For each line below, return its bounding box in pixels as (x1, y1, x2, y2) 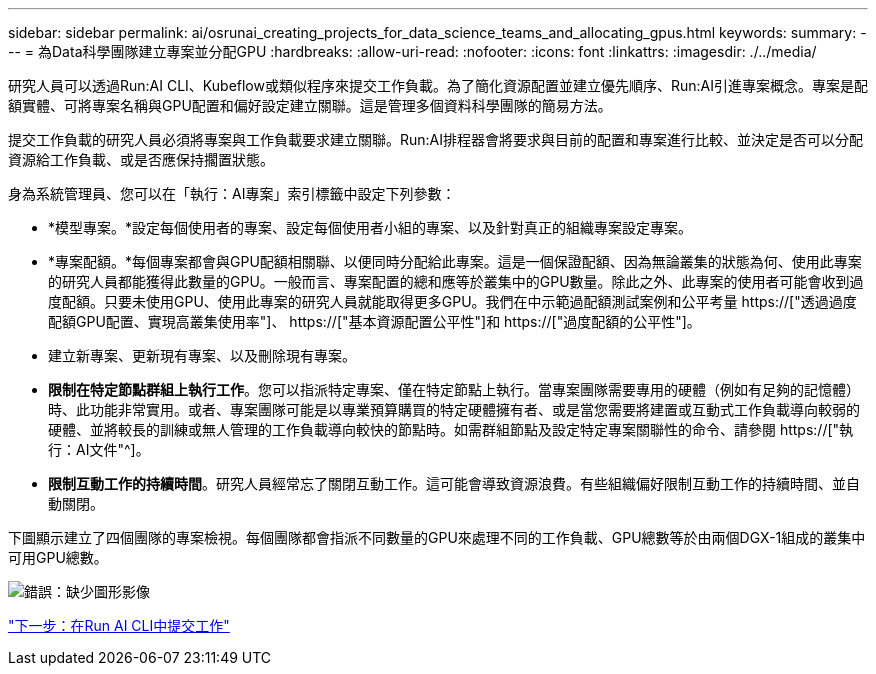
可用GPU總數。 (8, 549, 108, 566)
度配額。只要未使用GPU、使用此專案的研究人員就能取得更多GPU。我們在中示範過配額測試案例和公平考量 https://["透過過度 (48, 293, 857, 310)
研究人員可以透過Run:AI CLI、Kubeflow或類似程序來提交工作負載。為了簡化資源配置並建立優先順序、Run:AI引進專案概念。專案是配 (8, 77, 868, 94)
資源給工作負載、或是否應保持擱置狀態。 (8, 151, 274, 168)
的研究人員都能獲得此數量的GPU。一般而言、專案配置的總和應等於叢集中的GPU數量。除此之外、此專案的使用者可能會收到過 (48, 273, 864, 290)
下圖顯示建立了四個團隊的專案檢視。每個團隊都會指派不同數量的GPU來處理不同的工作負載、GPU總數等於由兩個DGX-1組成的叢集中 (8, 529, 866, 546)
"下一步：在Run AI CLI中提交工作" (8, 617, 230, 634)
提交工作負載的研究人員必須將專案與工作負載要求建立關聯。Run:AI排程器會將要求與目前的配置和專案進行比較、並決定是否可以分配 (8, 131, 864, 148)
